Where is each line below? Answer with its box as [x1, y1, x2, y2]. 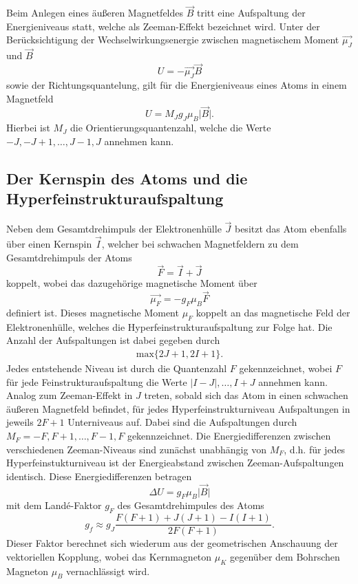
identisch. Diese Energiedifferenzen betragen [6, 468, 192, 483]
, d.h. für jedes [284, 442, 346, 456]
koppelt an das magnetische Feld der [196, 305, 350, 320]
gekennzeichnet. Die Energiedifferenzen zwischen [127, 429, 331, 443]
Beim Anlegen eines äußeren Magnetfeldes [6, 6, 184, 20]
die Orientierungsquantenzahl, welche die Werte [70, 120, 271, 135]
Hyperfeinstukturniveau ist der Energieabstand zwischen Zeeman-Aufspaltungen [6, 455, 344, 470]
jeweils [6, 415, 34, 429]
